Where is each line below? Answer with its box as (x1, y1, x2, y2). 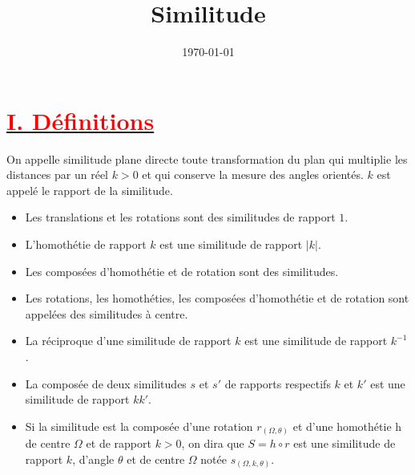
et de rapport (86, 435, 151, 452)
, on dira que (181, 435, 244, 452)
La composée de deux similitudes (25, 375, 187, 392)
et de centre (127, 450, 185, 467)
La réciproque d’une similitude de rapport (25, 332, 232, 349)
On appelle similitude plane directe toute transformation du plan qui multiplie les (6, 150, 408, 167)
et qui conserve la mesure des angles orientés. (142, 166, 364, 183)
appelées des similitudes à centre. (25, 305, 188, 322)
